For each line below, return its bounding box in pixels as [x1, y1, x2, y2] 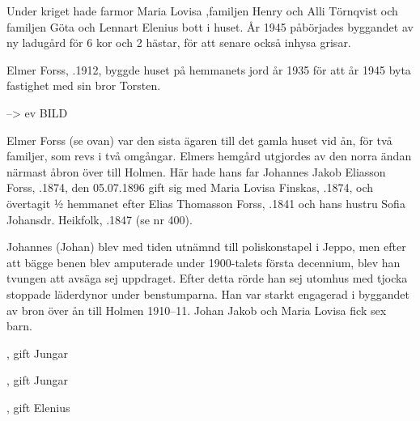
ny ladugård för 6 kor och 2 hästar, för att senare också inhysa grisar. [6, 34, 351, 51]
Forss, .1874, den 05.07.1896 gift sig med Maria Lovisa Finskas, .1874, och [6, 179, 374, 196]
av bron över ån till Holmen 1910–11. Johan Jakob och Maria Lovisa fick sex [6, 301, 387, 318]
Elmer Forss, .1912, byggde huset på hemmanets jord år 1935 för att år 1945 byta [6, 61, 411, 78]
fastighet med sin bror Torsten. [6, 77, 161, 94]
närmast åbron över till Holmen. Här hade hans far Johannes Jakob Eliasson [6, 163, 386, 180]
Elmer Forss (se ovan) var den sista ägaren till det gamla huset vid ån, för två [6, 131, 392, 148]
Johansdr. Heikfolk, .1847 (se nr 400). [6, 210, 193, 228]
